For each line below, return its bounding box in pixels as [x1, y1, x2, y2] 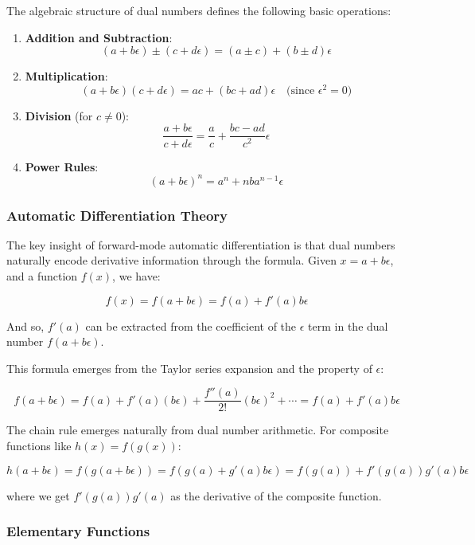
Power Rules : [25, 158, 99, 174]
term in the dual [308, 317, 388, 334]
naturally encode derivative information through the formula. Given [6, 252, 337, 269]
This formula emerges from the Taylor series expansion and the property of [6, 359, 372, 376]
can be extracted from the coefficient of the [85, 317, 297, 334]
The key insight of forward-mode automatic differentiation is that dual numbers [6, 236, 395, 253]
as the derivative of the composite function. [170, 487, 382, 504]
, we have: [112, 268, 161, 284]
